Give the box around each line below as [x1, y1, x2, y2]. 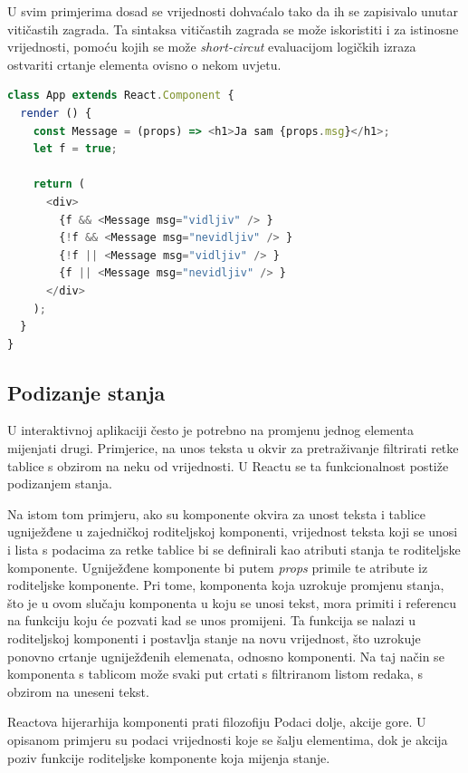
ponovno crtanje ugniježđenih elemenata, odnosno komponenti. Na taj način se [7, 646, 444, 665]
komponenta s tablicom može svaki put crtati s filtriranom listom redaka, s [7, 664, 424, 683]
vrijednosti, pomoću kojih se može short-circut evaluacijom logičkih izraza [7, 37, 416, 56]
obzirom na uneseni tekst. [7, 681, 149, 701]
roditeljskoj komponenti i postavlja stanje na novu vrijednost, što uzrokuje [7, 629, 421, 648]
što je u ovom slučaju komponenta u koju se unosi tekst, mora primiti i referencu [7, 593, 456, 612]
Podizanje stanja [7, 378, 166, 406]
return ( [33, 178, 85, 191]
